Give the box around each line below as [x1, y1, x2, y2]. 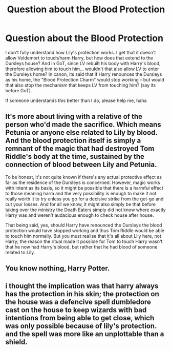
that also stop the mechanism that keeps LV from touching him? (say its [5, 82, 156, 88]
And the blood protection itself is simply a [5, 136, 141, 145]
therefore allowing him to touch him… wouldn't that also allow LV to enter [5, 66, 159, 72]
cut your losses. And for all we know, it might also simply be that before [5, 201, 156, 207]
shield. [5, 337, 28, 346]
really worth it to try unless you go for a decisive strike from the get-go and [5, 196, 164, 202]
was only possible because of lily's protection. [5, 321, 157, 330]
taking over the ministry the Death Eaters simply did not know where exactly [5, 207, 166, 213]
